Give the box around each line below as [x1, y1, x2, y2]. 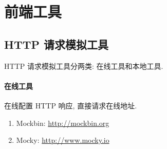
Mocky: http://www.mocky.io [16, 135, 109, 145]
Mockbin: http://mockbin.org [16, 117, 109, 128]
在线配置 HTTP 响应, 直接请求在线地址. [4, 100, 137, 110]
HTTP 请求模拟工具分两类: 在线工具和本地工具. [4, 60, 163, 71]
